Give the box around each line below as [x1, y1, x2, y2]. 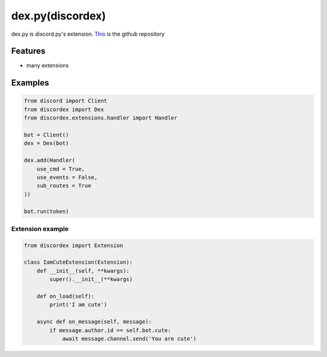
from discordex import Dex [24, 106, 104, 113]
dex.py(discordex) [11, 9, 106, 22]
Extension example [11, 224, 69, 233]
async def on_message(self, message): [36, 318, 152, 325]
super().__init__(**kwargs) [49, 276, 133, 283]
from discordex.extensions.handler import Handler [24, 115, 178, 121]
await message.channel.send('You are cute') [62, 335, 197, 342]
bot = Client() [24, 132, 69, 139]
